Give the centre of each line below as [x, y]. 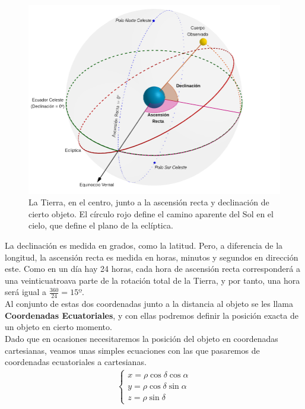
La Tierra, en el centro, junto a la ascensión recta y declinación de [149, 202]
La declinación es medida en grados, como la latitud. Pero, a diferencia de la [144, 245]
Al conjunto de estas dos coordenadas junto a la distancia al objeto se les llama [149, 304]
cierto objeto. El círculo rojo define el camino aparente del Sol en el [151, 213]
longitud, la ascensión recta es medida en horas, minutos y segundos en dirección [152, 257]
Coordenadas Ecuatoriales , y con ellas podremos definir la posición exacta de [152, 315]
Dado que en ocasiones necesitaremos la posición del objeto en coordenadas [142, 338]
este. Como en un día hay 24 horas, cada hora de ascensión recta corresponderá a [152, 269]
